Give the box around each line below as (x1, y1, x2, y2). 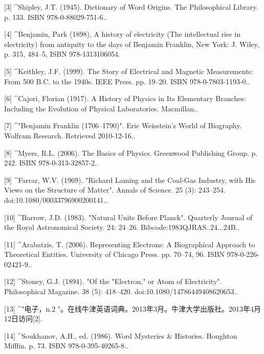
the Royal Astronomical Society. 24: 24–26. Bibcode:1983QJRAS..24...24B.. (4, 222, 240, 232)
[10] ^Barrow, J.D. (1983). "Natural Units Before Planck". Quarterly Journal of (4, 211, 253, 222)
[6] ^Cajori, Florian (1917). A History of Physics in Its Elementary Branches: (4, 93, 246, 104)
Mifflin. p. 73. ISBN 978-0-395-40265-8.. (4, 340, 128, 351)
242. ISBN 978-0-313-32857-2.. (4, 157, 99, 168)
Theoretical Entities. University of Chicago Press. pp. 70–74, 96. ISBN (4, 249, 225, 259)
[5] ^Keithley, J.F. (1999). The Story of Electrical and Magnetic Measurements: (4, 65, 253, 76)
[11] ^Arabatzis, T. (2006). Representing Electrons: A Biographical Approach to (4, 239, 255, 249)
